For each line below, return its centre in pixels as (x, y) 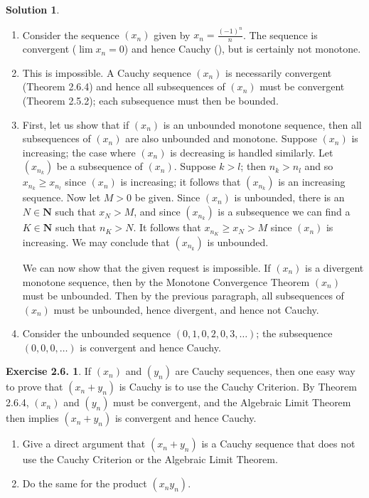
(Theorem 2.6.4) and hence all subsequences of (124, 86)
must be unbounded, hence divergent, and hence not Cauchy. (186, 309)
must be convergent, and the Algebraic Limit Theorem (232, 402)
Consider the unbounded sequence (97, 333)
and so (319, 166)
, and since (157, 212)
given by (172, 35)
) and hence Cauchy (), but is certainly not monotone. (242, 49)
